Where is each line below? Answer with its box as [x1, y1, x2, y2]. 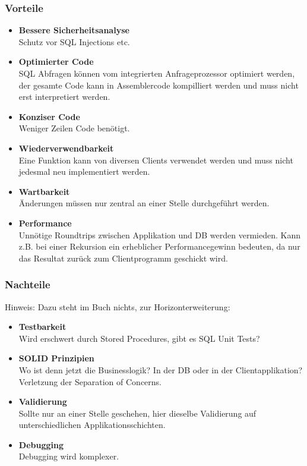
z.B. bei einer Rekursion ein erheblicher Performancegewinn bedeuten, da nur [18, 240, 300, 253]
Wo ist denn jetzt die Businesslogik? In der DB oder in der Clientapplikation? [18, 363, 303, 376]
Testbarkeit [18, 320, 67, 333]
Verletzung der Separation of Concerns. [18, 375, 162, 388]
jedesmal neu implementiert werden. [18, 165, 150, 178]
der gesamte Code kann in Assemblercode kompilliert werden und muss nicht [18, 78, 299, 91]
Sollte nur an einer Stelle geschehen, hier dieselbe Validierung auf [18, 407, 257, 419]
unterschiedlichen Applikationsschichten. [18, 418, 166, 431]
